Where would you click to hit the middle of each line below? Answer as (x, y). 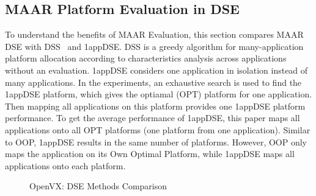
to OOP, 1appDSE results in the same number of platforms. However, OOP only (156, 142)
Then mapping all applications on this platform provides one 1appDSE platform (155, 106)
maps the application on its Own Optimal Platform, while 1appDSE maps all (150, 154)
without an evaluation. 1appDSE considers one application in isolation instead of (156, 70)
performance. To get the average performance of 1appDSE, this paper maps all (152, 118)
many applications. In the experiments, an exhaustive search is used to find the (153, 82)
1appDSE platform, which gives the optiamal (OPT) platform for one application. (159, 94)
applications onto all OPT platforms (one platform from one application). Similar (158, 129)
